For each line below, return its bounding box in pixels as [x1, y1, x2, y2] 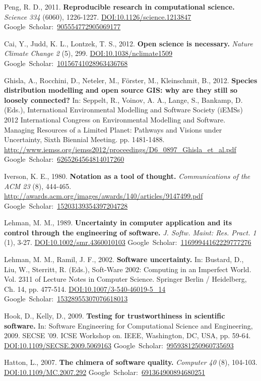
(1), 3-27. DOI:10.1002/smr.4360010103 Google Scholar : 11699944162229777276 [4, 237, 251, 247]
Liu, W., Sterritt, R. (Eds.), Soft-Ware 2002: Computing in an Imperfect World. [4, 264, 251, 274]
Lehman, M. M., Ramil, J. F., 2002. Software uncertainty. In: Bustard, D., [4, 254, 244, 265]
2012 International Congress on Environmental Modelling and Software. [4, 114, 226, 124]
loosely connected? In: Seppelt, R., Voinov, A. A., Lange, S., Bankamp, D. [4, 94, 243, 105]
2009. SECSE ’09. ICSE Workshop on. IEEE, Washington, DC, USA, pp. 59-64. [4, 330, 251, 341]
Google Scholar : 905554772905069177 [4, 21, 121, 32]
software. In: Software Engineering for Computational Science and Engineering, [4, 320, 253, 331]
